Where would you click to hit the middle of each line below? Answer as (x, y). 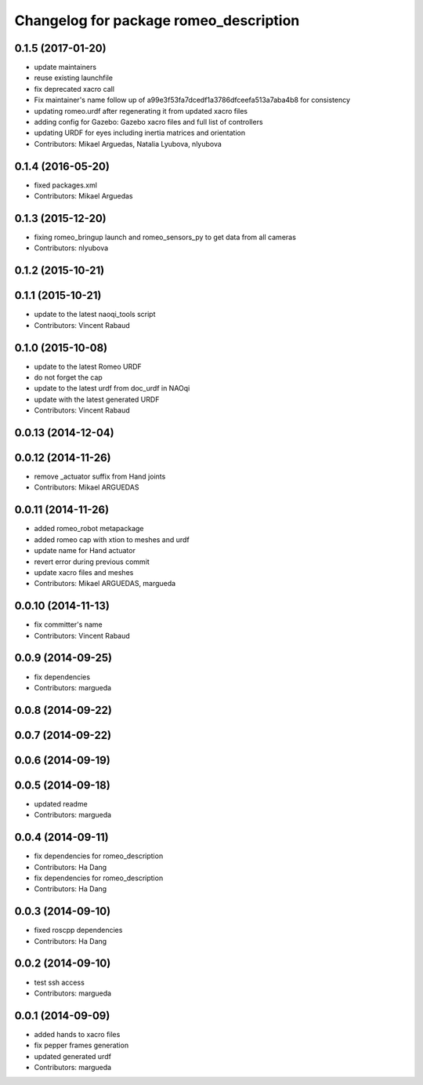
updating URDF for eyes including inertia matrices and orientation (140, 133)
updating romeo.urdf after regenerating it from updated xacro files (141, 111)
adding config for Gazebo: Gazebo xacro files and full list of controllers (148, 122)
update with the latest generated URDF (97, 399)
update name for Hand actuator (85, 551)
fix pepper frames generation (81, 1045)
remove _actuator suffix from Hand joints (100, 477)
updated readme (61, 803)
